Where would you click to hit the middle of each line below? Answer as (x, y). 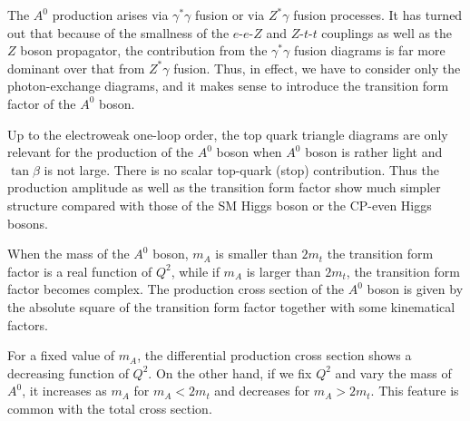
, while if (195, 271)
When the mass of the (69, 254)
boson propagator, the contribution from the (144, 50)
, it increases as (64, 391)
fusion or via (230, 15)
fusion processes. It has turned (378, 15)
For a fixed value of (61, 355)
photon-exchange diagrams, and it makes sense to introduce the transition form (228, 86)
